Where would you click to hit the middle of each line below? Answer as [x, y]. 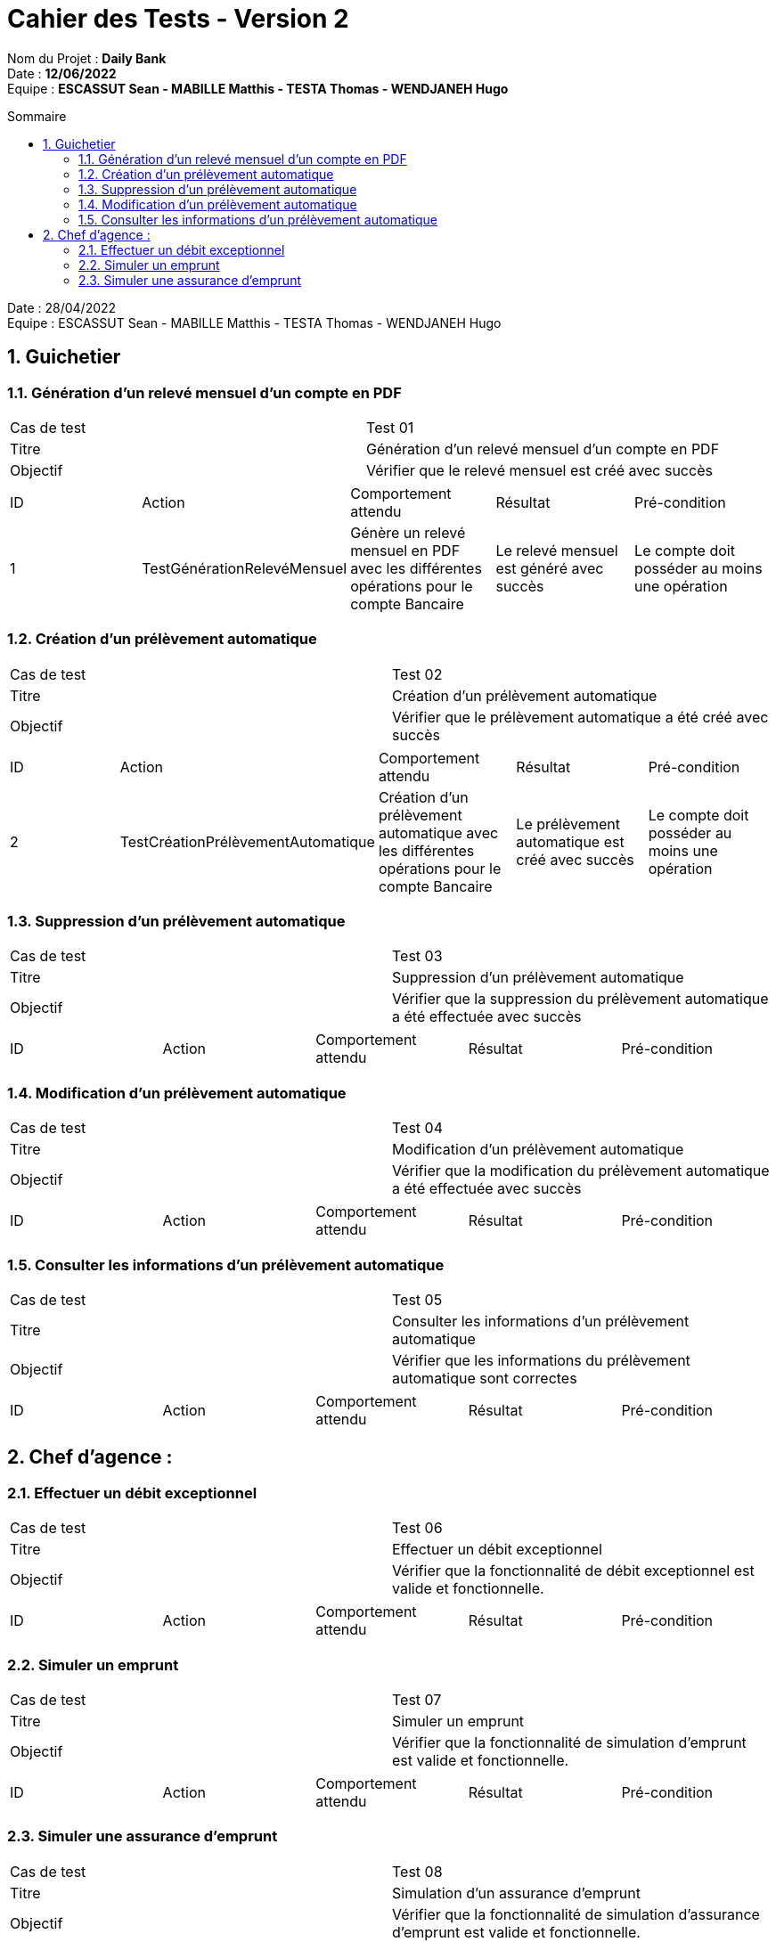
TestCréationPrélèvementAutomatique [247, 841]
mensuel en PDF [405, 550]
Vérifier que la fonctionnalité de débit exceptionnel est [573, 1571]
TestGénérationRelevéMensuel [245, 568]
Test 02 [417, 674]
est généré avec [550, 568]
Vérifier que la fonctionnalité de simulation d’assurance [576, 1914]
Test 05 [417, 1299]
